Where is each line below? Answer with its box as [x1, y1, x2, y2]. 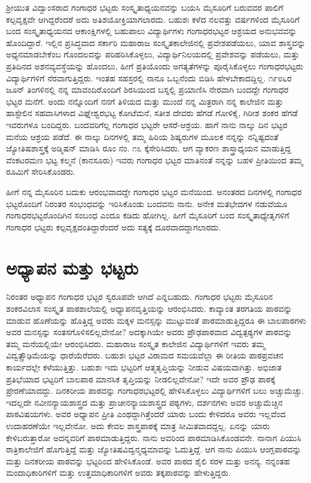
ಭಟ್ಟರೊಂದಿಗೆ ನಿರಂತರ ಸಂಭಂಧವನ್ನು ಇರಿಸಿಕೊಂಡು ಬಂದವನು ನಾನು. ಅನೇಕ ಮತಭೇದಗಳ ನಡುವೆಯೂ [6, 197, 288, 209]
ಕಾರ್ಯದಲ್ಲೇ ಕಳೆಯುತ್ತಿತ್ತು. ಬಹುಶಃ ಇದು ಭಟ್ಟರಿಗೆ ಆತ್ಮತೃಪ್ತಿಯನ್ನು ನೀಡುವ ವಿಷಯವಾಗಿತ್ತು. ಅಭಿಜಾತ [6, 360, 282, 373]
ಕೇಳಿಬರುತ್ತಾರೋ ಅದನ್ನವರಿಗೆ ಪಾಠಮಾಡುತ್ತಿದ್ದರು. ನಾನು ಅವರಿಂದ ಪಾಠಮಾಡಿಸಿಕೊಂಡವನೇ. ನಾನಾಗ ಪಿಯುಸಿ [6, 431, 301, 443]
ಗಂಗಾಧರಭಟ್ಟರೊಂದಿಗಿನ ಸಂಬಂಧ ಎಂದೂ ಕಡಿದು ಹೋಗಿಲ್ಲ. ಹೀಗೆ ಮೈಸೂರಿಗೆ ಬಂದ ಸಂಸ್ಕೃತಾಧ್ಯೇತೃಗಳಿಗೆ [6, 209, 289, 221]
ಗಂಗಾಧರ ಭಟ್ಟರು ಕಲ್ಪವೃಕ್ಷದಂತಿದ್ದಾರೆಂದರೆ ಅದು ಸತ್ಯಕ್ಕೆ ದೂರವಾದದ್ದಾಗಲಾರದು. [6, 220, 221, 233]
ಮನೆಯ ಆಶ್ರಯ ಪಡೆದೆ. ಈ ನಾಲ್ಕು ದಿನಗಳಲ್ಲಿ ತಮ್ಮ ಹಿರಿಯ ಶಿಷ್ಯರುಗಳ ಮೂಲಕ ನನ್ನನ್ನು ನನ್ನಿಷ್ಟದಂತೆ [6, 130, 279, 142]
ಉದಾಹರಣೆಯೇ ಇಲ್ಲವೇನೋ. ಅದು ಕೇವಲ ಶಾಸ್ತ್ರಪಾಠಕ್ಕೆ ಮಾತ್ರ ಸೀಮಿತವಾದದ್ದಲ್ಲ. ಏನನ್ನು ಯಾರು [6, 419, 270, 432]
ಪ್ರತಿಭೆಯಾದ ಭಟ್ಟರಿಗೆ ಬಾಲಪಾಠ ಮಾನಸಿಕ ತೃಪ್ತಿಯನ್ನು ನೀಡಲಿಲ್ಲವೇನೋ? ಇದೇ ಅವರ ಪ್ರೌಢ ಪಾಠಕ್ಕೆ [6, 372, 276, 385]
